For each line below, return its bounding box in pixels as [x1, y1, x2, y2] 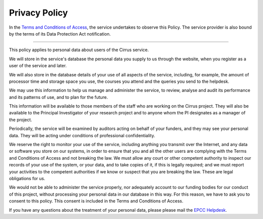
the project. [9, 117, 33, 123]
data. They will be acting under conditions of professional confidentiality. [9, 132, 155, 138]
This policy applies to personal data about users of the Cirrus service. [9, 47, 149, 53]
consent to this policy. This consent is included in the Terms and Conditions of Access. [9, 198, 184, 204]
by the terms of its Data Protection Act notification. [9, 31, 111, 36]
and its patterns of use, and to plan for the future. [9, 94, 108, 100]
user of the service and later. [9, 63, 67, 69]
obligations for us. [9, 175, 46, 181]
